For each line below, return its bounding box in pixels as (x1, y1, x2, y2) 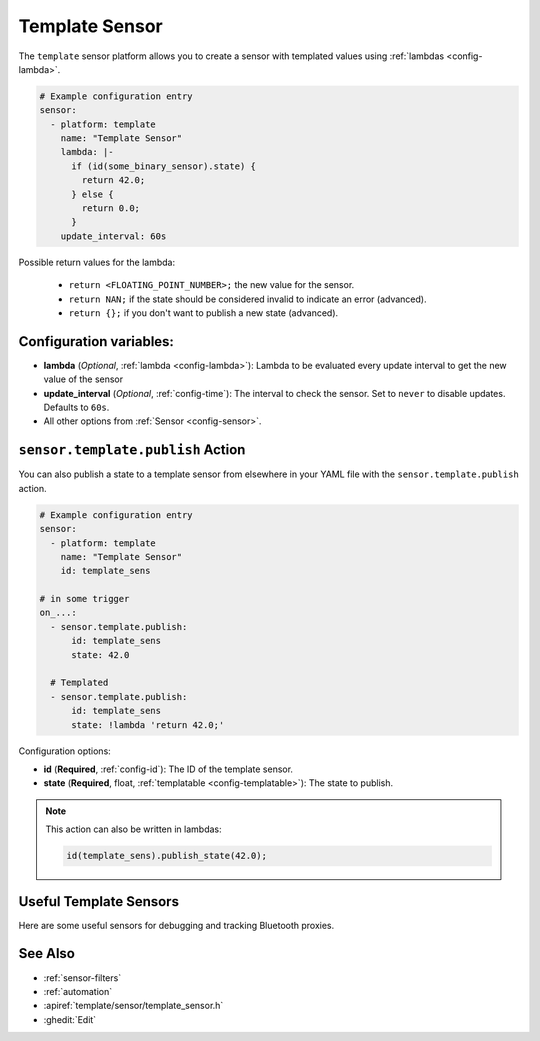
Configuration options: (18, 745, 112, 757)
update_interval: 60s (60, 230, 167, 242)
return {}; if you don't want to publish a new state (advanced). (68, 306, 339, 319)
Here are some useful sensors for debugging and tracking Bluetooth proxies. (18, 919, 335, 931)
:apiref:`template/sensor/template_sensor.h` (43, 1000, 224, 1012)
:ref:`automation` (43, 985, 113, 997)
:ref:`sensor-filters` (43, 971, 122, 984)
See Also (18, 945, 75, 962)
